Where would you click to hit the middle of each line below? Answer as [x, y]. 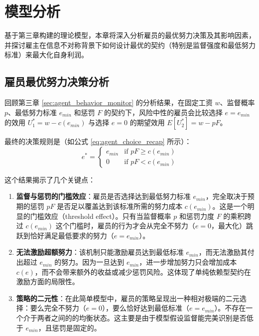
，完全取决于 [226, 196]
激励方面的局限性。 [48, 281]
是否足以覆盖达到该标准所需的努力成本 [120, 206]
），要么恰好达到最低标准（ [145, 308]
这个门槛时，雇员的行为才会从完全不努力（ [125, 226]
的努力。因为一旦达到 [89, 262]
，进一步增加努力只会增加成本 [188, 262]
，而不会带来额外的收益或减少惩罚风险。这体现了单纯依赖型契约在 [143, 271]
